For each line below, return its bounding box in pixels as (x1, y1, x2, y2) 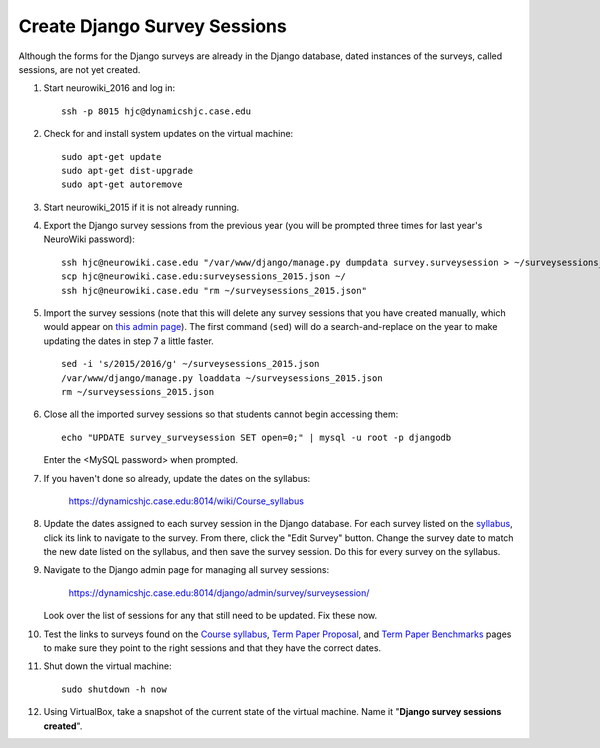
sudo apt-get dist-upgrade (61, 165, 194, 176)
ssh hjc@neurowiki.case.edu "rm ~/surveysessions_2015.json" (61, 285, 367, 296)
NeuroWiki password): (43, 233, 135, 245)
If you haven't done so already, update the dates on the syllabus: (43, 472, 311, 484)
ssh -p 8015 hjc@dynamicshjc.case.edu (61, 105, 252, 117)
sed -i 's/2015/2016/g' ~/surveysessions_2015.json (61, 358, 320, 370)
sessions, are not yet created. (18, 63, 141, 75)
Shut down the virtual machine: (43, 660, 172, 672)
